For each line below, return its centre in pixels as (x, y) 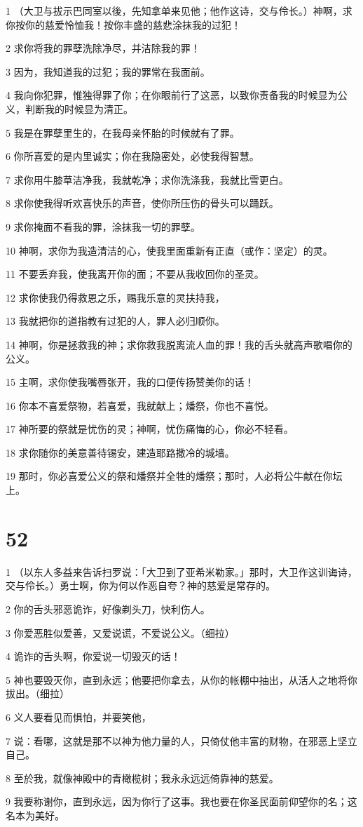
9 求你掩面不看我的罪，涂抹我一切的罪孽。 (103, 226)
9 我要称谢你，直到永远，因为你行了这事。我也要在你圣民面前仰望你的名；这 (181, 801)
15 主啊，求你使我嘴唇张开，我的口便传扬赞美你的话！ (130, 382)
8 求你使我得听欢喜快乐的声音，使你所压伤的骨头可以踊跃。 (142, 203)
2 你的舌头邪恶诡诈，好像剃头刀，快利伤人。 (108, 609)
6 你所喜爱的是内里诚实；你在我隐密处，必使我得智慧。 (132, 156)
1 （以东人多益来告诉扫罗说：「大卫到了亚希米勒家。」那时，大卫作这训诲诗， (181, 571)
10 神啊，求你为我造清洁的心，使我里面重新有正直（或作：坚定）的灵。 (169, 250)
